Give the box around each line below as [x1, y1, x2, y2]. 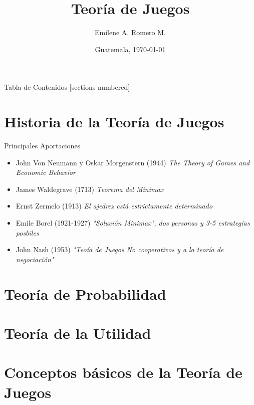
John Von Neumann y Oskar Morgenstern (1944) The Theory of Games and [16, 157, 250, 167]
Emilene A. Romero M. [95, 27, 166, 38]
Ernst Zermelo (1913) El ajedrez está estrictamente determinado [16, 200, 213, 211]
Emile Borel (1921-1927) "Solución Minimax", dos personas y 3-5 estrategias [16, 218, 250, 228]
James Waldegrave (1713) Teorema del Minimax [16, 183, 164, 194]
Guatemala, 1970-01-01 [95, 44, 166, 54]
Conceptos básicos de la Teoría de [4, 362, 242, 382]
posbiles [16, 227, 39, 238]
